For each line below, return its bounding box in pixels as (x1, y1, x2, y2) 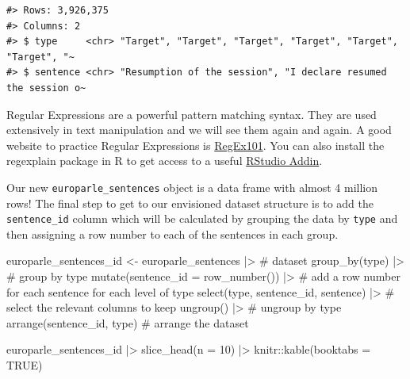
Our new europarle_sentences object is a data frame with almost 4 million (6, 178, 377, 195)
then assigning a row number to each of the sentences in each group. (6, 225, 339, 242)
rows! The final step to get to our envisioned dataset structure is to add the (6, 194, 374, 211)
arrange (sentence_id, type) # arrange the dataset (6, 314, 249, 331)
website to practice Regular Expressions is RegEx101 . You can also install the (6, 136, 385, 153)
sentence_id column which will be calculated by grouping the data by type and (6, 210, 398, 227)
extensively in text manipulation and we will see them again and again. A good (6, 121, 392, 138)
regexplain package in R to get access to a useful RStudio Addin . (6, 152, 323, 169)
